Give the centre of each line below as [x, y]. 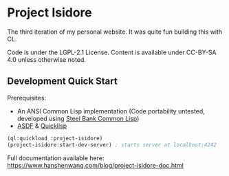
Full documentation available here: [56, 158]
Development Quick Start [63, 81]
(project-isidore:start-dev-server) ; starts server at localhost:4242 [112, 145]
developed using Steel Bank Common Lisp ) [78, 118]
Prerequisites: [27, 98]
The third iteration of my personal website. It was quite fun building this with [115, 32]
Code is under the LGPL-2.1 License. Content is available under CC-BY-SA [112, 52]
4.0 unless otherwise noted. [46, 59]
